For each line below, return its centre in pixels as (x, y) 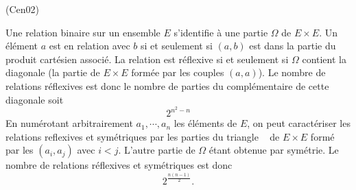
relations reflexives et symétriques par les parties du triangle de (143, 136)
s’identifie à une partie (221, 32)
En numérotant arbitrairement (69, 123)
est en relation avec (90, 46)
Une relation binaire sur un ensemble (83, 32)
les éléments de (205, 123)
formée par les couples (178, 72)
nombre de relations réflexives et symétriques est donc (119, 165)
